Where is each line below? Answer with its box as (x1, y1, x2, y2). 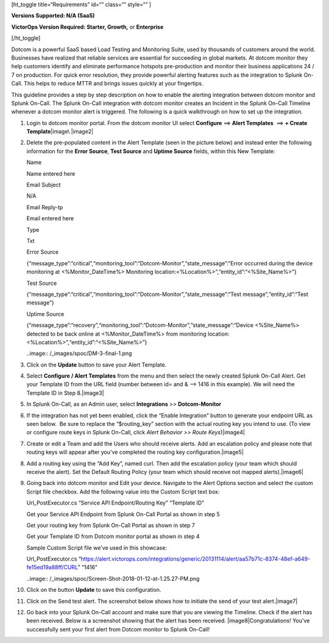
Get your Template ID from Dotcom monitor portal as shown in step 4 (26, 533, 200, 540)
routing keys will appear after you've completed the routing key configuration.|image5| (26, 448, 244, 456)
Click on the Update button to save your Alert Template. (26, 361, 167, 368)
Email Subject (26, 181, 61, 189)
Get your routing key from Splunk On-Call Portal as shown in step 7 (26, 522, 195, 529)
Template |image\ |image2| (26, 128, 94, 135)
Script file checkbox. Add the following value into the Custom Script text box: (26, 488, 220, 495)
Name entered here (26, 170, 76, 177)
